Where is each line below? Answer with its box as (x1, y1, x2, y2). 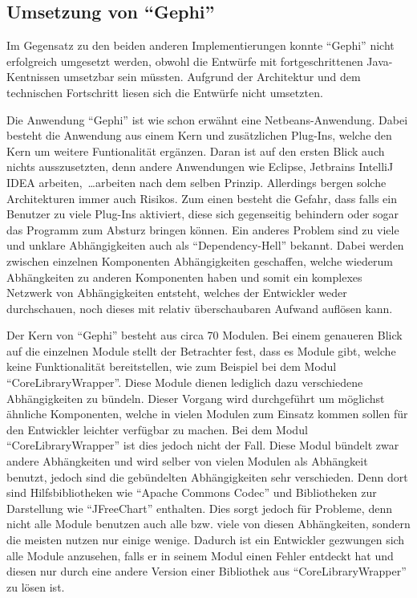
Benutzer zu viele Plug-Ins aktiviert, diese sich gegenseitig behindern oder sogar (6, 205, 399, 222)
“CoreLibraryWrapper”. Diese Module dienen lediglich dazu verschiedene (6, 374, 363, 391)
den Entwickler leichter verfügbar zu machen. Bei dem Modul (6, 421, 308, 437)
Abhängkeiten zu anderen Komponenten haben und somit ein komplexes (6, 268, 362, 285)
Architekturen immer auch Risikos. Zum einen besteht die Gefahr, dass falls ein (6, 189, 398, 206)
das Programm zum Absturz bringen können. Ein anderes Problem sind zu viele (6, 221, 399, 238)
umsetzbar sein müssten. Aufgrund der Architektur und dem (63, 68, 361, 85)
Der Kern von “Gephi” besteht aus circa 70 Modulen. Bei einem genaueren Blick (6, 327, 403, 344)
